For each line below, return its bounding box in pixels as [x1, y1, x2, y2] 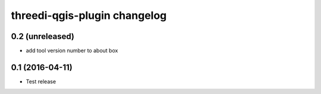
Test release [26, 77, 56, 85]
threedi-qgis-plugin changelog [11, 9, 167, 22]
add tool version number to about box [26, 47, 118, 54]
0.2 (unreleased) [11, 31, 74, 41]
